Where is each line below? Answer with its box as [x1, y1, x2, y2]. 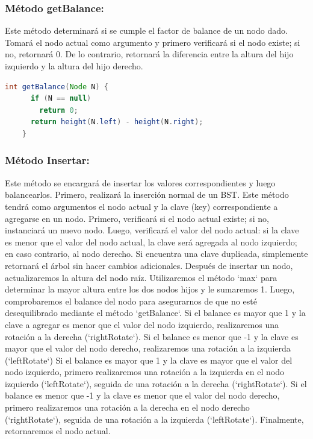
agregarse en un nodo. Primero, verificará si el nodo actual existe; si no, [5, 212, 270, 224]
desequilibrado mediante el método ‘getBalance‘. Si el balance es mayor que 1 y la [5, 306, 306, 319]
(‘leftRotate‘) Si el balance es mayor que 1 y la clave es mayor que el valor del [5, 353, 293, 366]
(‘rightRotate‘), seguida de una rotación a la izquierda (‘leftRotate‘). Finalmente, [5, 412, 304, 425]
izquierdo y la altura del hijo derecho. [5, 60, 143, 72]
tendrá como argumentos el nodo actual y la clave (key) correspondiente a [5, 200, 278, 212]
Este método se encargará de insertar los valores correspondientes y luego [5, 176, 276, 189]
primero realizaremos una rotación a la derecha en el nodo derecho [5, 401, 250, 414]
